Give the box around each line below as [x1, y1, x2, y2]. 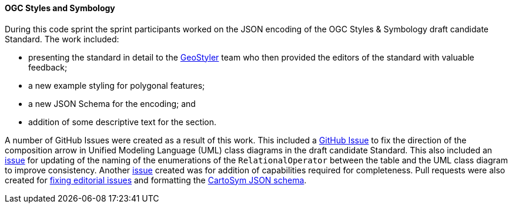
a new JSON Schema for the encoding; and [28, 98, 196, 109]
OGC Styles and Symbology [5, 3, 115, 13]
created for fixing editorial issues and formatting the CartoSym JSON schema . [5, 175, 307, 185]
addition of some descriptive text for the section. [28, 116, 217, 127]
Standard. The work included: [5, 33, 119, 44]
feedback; [28, 62, 68, 72]
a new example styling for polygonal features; [28, 80, 205, 90]
